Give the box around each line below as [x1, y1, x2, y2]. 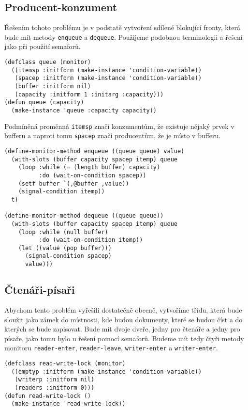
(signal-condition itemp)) [18, 188, 105, 195]
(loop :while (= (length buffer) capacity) [18, 164, 160, 171]
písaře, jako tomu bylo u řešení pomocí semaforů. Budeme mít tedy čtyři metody [4, 333, 244, 343]
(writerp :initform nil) [15, 376, 95, 383]
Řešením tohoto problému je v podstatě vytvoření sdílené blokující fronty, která [4, 22, 240, 32]
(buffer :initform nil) [15, 83, 91, 90]
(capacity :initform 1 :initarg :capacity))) [15, 91, 164, 98]
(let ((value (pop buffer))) [18, 244, 112, 252]
